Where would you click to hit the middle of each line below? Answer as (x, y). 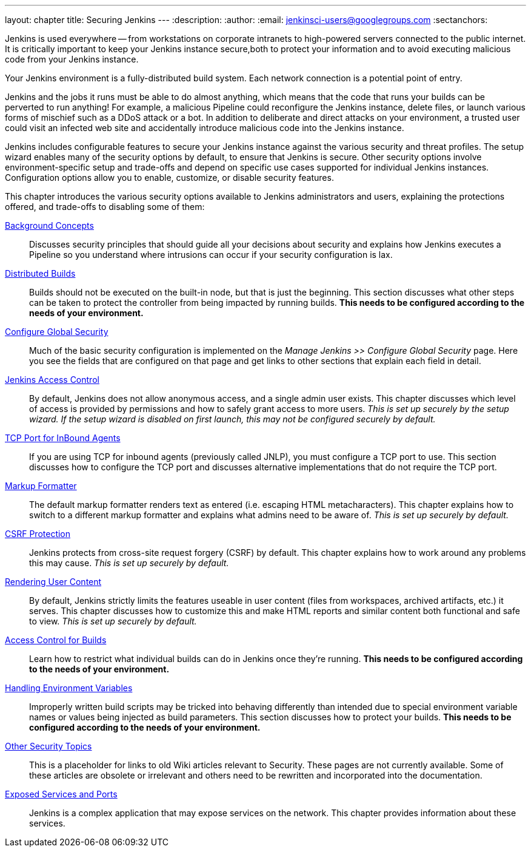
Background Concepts (49, 225)
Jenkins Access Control (52, 380)
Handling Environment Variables (69, 688)
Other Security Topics (48, 746)
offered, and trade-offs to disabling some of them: (105, 207)
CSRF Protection (38, 534)
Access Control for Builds (56, 640)
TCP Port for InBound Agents (63, 438)
